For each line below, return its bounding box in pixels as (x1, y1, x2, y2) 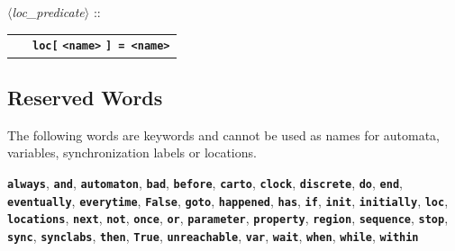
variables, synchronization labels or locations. (7, 143, 257, 162)
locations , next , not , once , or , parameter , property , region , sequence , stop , (7, 209, 449, 228)
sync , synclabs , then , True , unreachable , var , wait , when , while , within (7, 226, 419, 245)
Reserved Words (7, 83, 163, 111)
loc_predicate (12, 3, 85, 21)
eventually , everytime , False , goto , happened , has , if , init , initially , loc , (7, 191, 449, 210)
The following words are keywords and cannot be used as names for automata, (7, 125, 441, 144)
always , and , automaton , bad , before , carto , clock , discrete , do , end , (7, 173, 403, 192)
